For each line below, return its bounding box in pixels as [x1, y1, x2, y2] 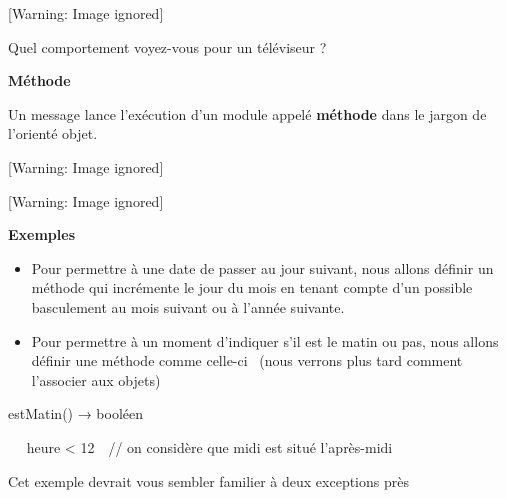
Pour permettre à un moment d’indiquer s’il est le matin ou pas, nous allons [31, 330, 499, 351]
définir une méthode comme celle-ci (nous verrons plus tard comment [31, 350, 463, 371]
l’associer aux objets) [31, 369, 161, 390]
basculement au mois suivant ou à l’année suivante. [31, 296, 345, 317]
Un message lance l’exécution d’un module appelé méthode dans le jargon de [8, 103, 487, 124]
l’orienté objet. [8, 123, 98, 144]
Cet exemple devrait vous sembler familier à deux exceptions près [8, 470, 409, 491]
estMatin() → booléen [8, 403, 144, 424]
